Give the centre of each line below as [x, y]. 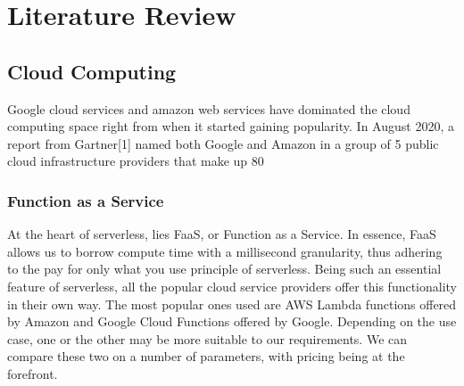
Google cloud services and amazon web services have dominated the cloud [209, 108]
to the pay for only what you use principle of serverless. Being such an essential [224, 269]
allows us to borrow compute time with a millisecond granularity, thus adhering [225, 251]
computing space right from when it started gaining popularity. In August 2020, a [231, 126]
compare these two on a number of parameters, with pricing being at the [206, 356]
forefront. [33, 373]
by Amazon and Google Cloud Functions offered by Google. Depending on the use [232, 321]
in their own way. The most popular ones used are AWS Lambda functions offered [232, 304]
